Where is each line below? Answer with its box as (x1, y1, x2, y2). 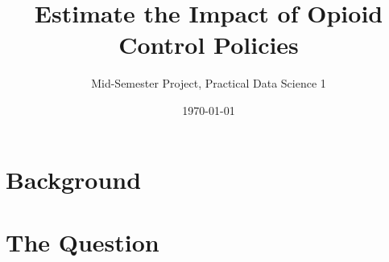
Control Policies (118, 28, 299, 61)
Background (6, 162, 142, 195)
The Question (6, 225, 159, 258)
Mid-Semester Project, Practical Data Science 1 (91, 75, 326, 92)
